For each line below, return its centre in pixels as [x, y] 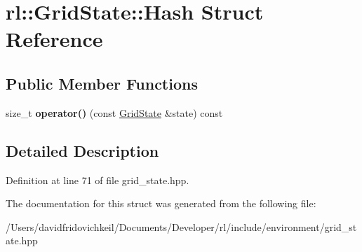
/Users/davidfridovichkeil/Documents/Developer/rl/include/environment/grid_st [181, 226]
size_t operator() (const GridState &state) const [114, 112]
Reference [54, 39]
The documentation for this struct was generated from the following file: [161, 203]
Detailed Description [82, 150]
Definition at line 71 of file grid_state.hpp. [98, 180]
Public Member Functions [102, 83]
